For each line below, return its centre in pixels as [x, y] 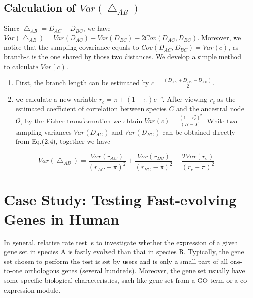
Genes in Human [62, 219]
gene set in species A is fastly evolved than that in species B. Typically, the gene [124, 252]
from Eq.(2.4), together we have [63, 141]
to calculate [21, 66]
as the [226, 99]
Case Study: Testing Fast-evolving [120, 200]
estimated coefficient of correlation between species [91, 108]
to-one [13, 271]
